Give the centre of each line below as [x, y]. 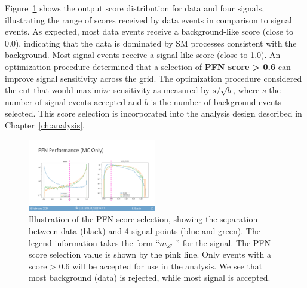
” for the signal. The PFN [223, 242]
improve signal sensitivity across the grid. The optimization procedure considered [153, 78]
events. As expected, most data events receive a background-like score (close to [149, 31]
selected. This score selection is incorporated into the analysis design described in [153, 113]
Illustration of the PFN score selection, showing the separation [143, 219]
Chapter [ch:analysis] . [45, 125]
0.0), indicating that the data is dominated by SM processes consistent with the [151, 43]
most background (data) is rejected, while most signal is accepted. [150, 278]
